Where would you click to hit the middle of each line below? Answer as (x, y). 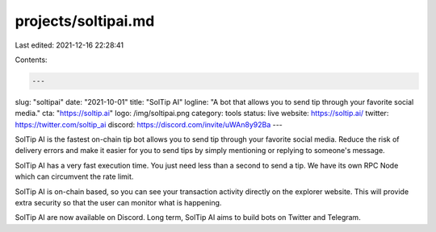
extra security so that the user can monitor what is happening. (118, 203)
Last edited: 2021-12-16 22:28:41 (69, 45)
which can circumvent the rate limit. (74, 176)
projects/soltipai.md (85, 21)
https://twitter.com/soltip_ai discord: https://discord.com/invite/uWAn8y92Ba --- (149, 124)
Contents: (31, 60)
